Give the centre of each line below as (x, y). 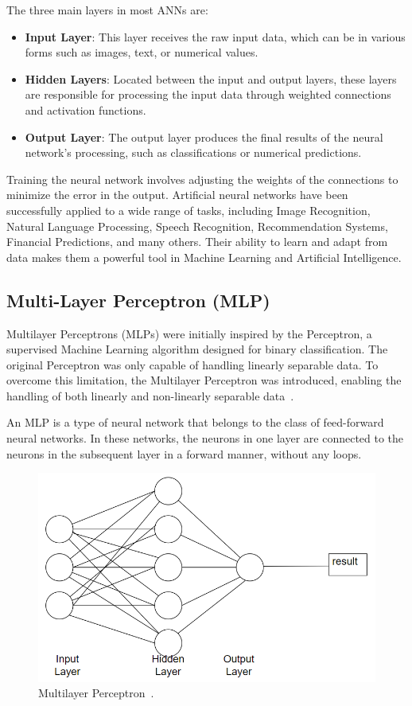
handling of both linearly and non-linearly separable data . (150, 395)
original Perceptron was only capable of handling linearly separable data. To (192, 364)
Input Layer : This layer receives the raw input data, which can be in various (215, 36)
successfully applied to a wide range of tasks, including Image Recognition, (189, 210)
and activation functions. (86, 109)
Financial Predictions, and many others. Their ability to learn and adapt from (197, 242)
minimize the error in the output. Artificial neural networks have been (177, 195)
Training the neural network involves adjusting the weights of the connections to (202, 179)
